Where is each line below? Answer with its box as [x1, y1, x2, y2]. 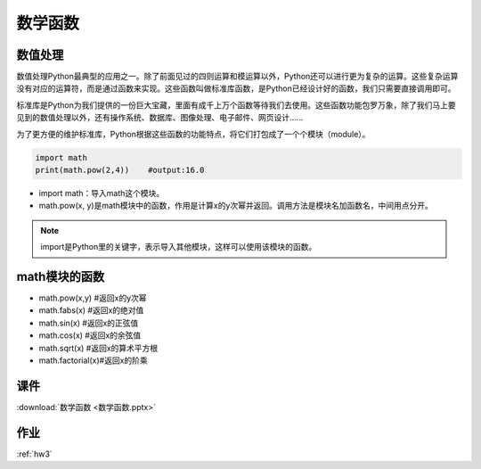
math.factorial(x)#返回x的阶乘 [38, 355, 149, 366]
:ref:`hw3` [16, 448, 53, 459]
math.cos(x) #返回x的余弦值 [38, 330, 142, 341]
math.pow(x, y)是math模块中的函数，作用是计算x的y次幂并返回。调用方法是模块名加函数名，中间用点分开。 [38, 201, 434, 211]
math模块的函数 [16, 268, 105, 284]
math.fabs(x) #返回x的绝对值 [38, 305, 144, 316]
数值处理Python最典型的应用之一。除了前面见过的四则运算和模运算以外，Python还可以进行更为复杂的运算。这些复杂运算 [16, 71, 459, 82]
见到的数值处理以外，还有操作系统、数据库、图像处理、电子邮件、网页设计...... [16, 112, 304, 123]
